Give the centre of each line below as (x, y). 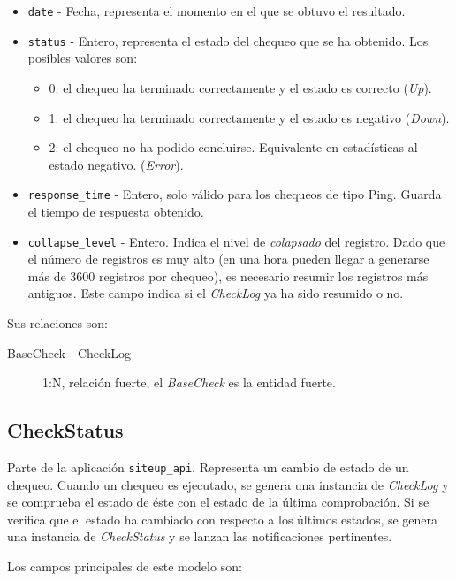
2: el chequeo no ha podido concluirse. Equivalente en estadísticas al (233, 147)
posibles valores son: (83, 58)
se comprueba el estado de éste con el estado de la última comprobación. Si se (218, 502)
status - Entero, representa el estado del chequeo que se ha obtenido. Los (228, 40)
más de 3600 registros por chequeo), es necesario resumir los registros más (228, 275)
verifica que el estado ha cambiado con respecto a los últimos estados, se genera (223, 519)
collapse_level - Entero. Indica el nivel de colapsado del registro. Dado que (236, 241)
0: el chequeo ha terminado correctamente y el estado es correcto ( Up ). (240, 87)
